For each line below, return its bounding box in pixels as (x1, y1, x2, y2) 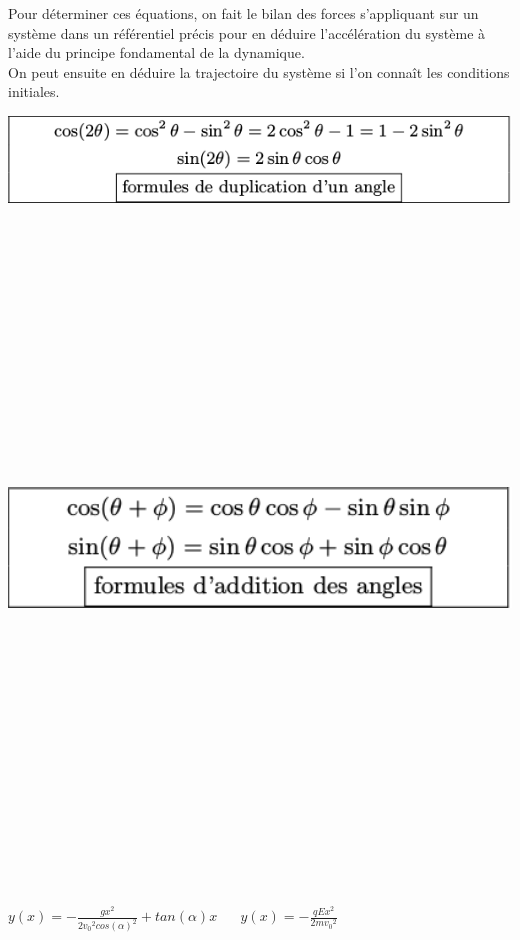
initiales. (8, 81, 60, 102)
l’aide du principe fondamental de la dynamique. (8, 42, 305, 63)
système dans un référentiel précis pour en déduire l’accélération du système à (8, 22, 486, 43)
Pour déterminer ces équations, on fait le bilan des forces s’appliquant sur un (8, 3, 479, 23)
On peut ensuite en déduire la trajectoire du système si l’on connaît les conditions (8, 61, 510, 82)
